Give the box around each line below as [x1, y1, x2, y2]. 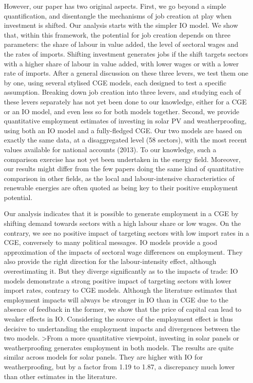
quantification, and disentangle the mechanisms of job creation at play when [4, 10, 232, 20]
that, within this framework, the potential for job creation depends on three [4, 29, 231, 40]
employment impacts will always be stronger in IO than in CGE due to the [4, 294, 229, 304]
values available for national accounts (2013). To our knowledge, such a [4, 144, 216, 154]
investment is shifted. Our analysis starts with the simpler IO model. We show [4, 20, 238, 30]
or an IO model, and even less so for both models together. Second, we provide [4, 106, 239, 116]
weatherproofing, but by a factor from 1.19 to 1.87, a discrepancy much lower [4, 361, 235, 371]
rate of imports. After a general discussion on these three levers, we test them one [4, 68, 249, 78]
